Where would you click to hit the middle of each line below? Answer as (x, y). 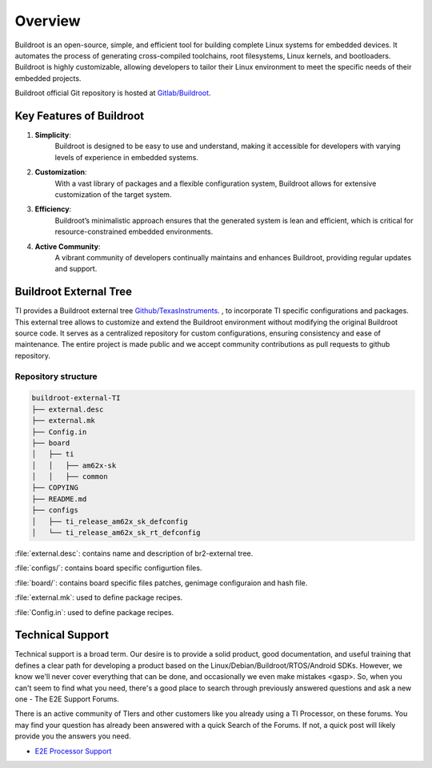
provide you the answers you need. (73, 736)
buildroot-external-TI (76, 398)
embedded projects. (48, 78)
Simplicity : (53, 135)
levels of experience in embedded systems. (127, 157)
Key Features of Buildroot (79, 116)
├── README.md (59, 499)
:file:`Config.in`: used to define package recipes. (94, 612)
